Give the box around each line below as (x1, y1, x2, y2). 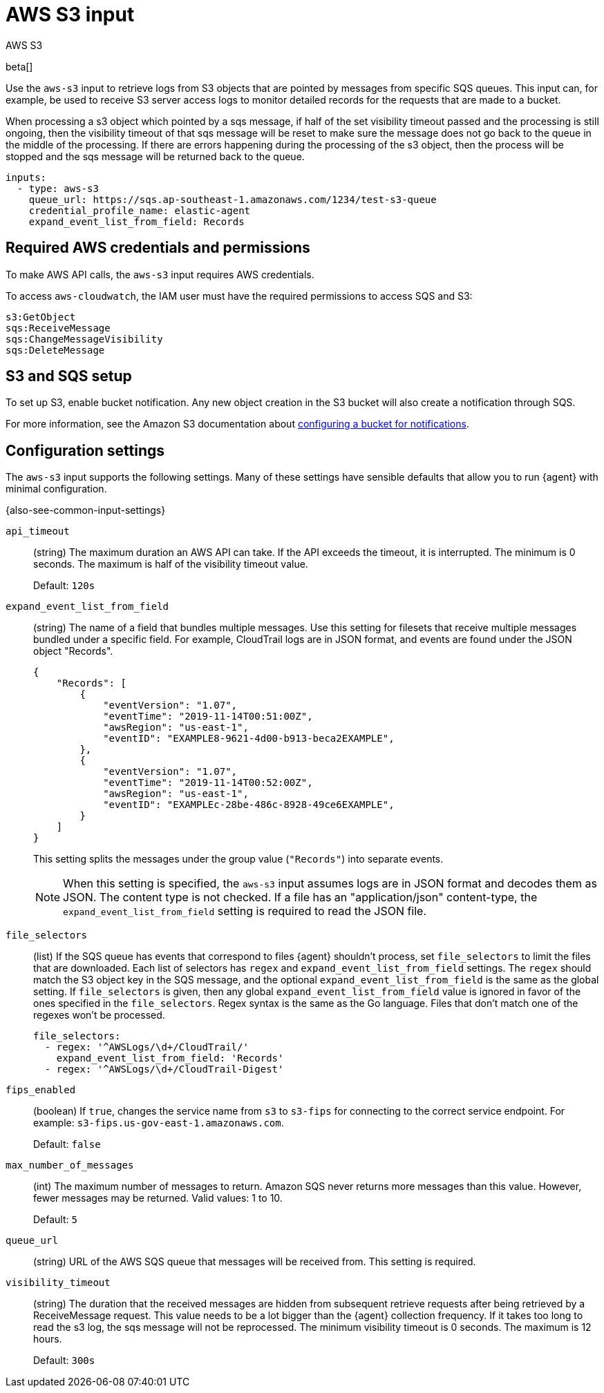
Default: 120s (33, 579, 95, 592)
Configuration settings (6, 441, 165, 459)
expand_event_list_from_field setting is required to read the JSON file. (63, 904, 427, 919)
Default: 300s (33, 1354, 95, 1367)
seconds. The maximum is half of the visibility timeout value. (33, 558, 308, 570)
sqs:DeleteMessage (6, 344, 105, 356)
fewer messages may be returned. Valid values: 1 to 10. (33, 1192, 283, 1204)
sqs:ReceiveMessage (6, 322, 111, 334)
